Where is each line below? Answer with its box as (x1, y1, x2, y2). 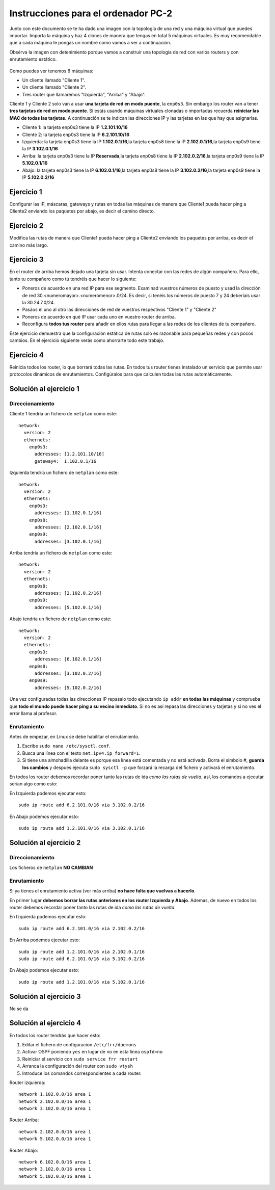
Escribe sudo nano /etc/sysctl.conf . (22, 743, 111, 749)
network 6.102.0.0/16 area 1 (18, 1159, 91, 1165)
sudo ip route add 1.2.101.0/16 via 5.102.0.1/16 (18, 979, 145, 985)
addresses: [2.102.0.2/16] (34, 590, 102, 596)
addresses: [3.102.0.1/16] (34, 538, 102, 544)
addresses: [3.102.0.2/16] (34, 670, 102, 676)
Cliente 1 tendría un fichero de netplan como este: (9, 411, 117, 417)
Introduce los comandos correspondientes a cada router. (22, 1070, 142, 1076)
